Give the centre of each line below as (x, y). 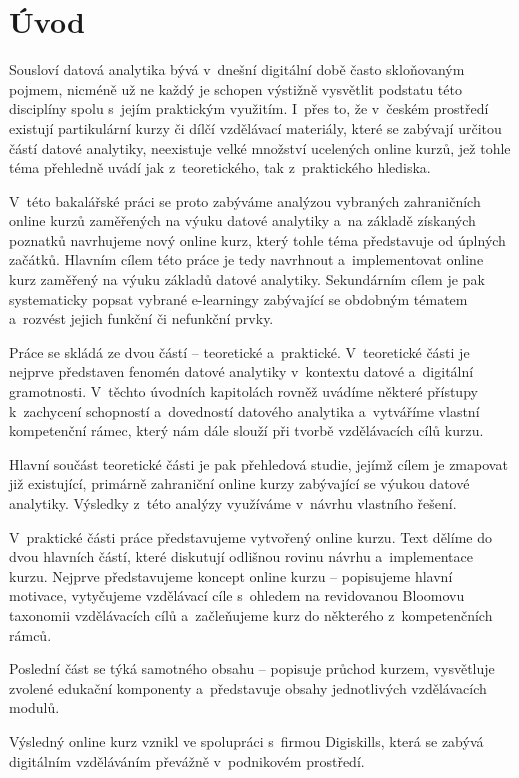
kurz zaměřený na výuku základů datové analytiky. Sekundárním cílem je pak (247, 279)
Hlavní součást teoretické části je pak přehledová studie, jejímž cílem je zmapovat (258, 463)
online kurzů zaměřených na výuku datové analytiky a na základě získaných (242, 220)
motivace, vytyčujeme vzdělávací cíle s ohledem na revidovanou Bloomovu (237, 595)
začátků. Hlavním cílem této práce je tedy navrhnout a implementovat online (246, 259)
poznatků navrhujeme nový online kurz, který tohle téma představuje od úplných (257, 239)
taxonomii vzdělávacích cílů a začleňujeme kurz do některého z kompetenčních (251, 614)
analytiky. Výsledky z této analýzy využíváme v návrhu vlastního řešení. (233, 503)
